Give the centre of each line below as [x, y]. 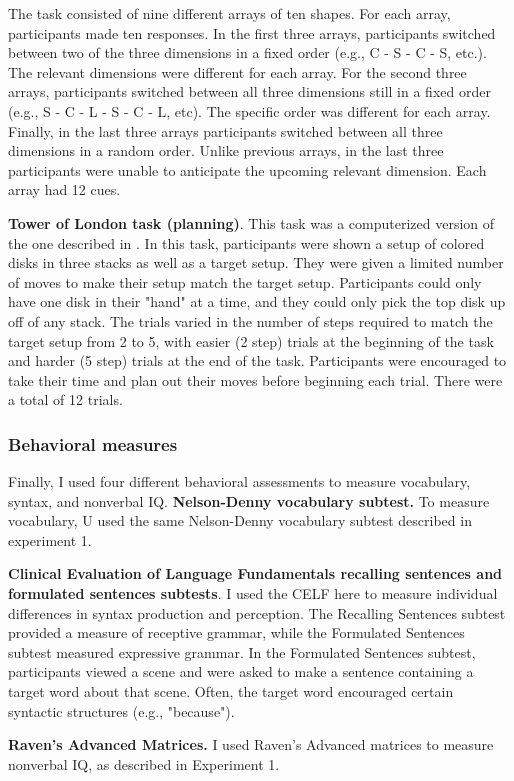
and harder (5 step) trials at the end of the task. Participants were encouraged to [257, 360]
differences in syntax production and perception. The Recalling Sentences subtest [257, 612]
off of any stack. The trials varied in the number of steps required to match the [250, 320]
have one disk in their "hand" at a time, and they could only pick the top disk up [257, 301]
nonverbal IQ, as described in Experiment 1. [144, 763]
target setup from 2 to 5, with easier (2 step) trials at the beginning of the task [251, 340]
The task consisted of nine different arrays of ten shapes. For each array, [229, 13]
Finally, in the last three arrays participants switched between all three [225, 130]
